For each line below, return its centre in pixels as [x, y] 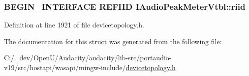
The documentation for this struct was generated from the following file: [113, 41]
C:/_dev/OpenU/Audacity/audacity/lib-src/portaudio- [88, 58]
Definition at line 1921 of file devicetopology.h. [74, 25]
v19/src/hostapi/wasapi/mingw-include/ [65, 67]
